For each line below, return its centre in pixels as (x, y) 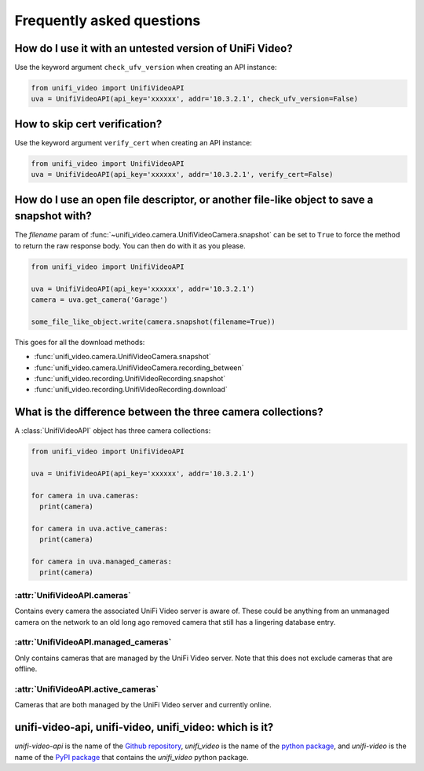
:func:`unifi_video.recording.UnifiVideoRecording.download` (131, 390)
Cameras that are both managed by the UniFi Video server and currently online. (143, 705)
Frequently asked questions (108, 20)
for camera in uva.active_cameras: (99, 528)
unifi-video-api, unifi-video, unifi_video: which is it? (144, 727)
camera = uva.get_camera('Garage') (99, 299)
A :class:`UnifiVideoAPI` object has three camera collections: (113, 431)
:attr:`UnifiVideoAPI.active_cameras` (87, 689)
